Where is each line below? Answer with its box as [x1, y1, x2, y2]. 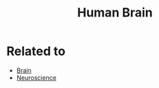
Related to [6, 43, 66, 59]
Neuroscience [16, 74, 56, 82]
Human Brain [77, 5, 153, 21]
